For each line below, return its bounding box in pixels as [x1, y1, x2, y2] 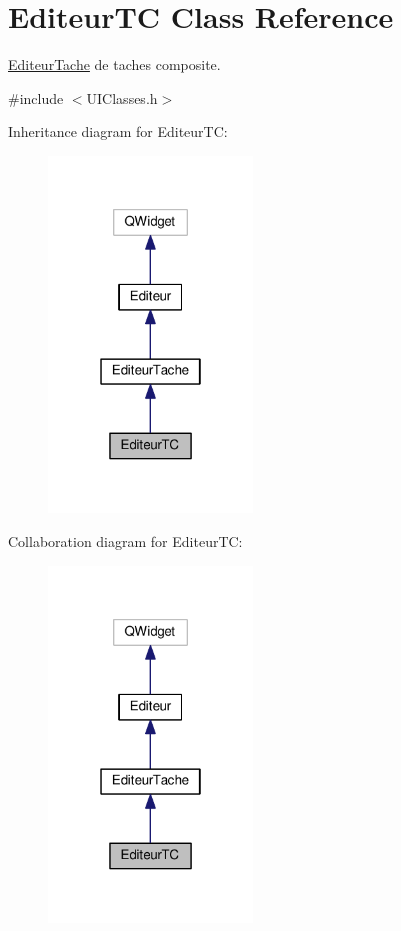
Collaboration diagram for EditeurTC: [8, 531, 243, 552]
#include [8, 87, 64, 108]
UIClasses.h [86, 87, 158, 108]
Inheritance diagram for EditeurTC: [8, 121, 228, 142]
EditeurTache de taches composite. [8, 54, 221, 75]
